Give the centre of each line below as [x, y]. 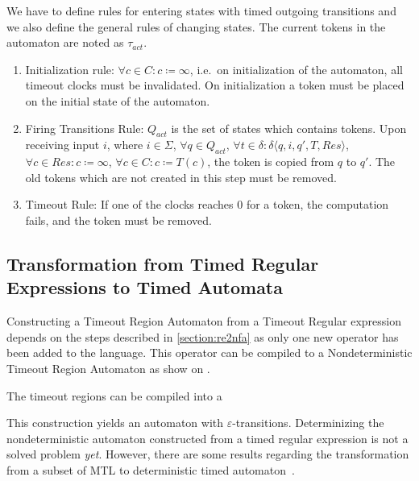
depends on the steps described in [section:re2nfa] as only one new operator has [203, 336]
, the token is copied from [271, 162]
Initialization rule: [70, 69]
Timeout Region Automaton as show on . [108, 368]
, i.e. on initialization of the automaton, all [296, 69]
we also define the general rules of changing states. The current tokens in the [196, 26]
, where [125, 145]
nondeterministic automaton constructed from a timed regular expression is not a [207, 438]
